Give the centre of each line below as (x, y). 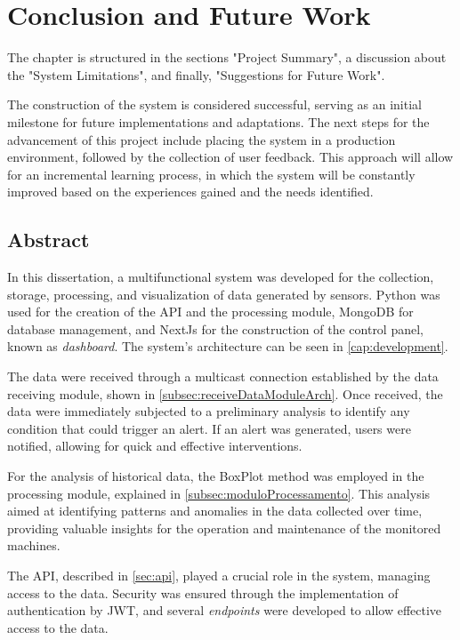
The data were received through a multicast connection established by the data (223, 376)
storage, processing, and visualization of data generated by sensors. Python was (224, 294)
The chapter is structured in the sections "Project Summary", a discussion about (227, 57)
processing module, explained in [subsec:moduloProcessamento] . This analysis (219, 493)
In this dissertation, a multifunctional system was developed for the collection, (221, 277)
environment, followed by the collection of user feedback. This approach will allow (230, 157)
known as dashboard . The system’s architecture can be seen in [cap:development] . (228, 346)
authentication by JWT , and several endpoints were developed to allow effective (225, 610)
